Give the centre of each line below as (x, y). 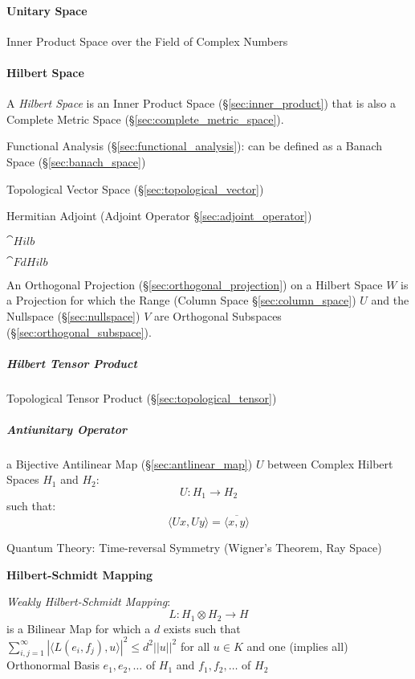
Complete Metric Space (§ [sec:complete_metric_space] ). (145, 119)
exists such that (202, 628)
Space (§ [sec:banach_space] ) (76, 161)
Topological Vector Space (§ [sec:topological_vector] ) (135, 188)
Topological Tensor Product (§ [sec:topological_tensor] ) (142, 397)
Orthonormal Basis (53, 665)
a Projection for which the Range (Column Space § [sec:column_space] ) (181, 300)
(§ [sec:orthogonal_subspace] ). (79, 331)
